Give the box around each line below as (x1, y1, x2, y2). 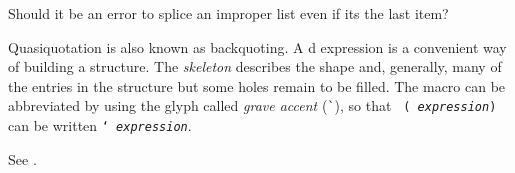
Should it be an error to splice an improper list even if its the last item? (8, 3, 449, 23)
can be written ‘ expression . (8, 115, 192, 136)
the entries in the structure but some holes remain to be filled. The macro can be (8, 75, 506, 96)
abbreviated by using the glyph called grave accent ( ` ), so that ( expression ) (8, 95, 497, 116)
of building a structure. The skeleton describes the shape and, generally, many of (8, 56, 502, 77)
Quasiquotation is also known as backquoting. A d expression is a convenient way (8, 36, 507, 57)
